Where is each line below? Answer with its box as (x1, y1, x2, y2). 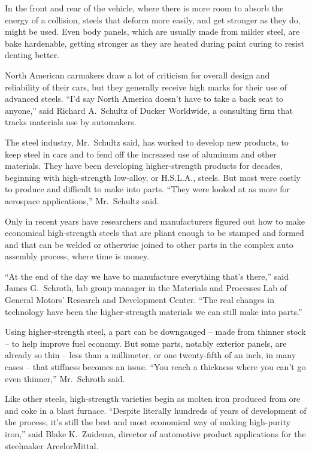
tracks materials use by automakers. (5, 116, 137, 128)
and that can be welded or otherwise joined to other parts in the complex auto (5, 238, 293, 250)
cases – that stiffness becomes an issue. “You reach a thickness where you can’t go (5, 361, 306, 373)
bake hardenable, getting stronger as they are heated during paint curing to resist (5, 37, 304, 49)
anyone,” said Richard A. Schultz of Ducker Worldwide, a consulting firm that (5, 104, 293, 116)
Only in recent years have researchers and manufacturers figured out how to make (5, 214, 305, 227)
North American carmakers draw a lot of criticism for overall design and (5, 68, 270, 81)
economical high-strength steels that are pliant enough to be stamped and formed (5, 226, 304, 239)
